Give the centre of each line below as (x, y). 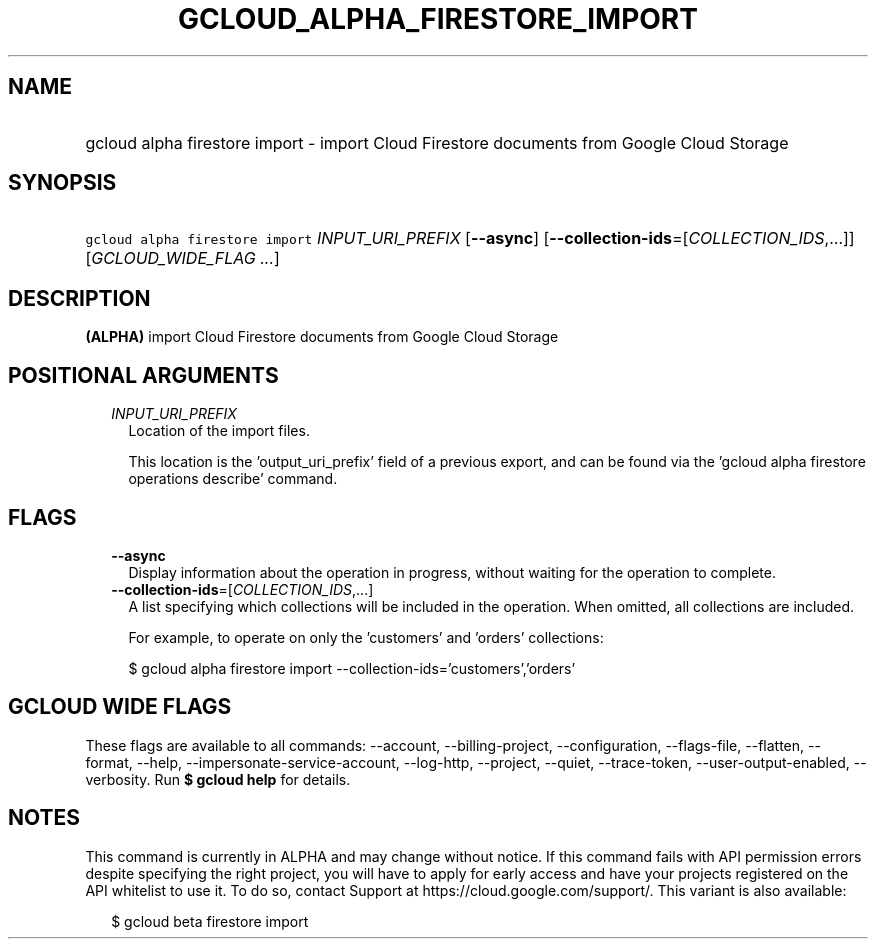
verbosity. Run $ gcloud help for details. (218, 779)
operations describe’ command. (233, 479)
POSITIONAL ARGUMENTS (143, 375)
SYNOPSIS (62, 183)
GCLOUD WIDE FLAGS (120, 707)
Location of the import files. (219, 431)
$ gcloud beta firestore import (210, 921)
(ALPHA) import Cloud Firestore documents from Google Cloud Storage (322, 337)
